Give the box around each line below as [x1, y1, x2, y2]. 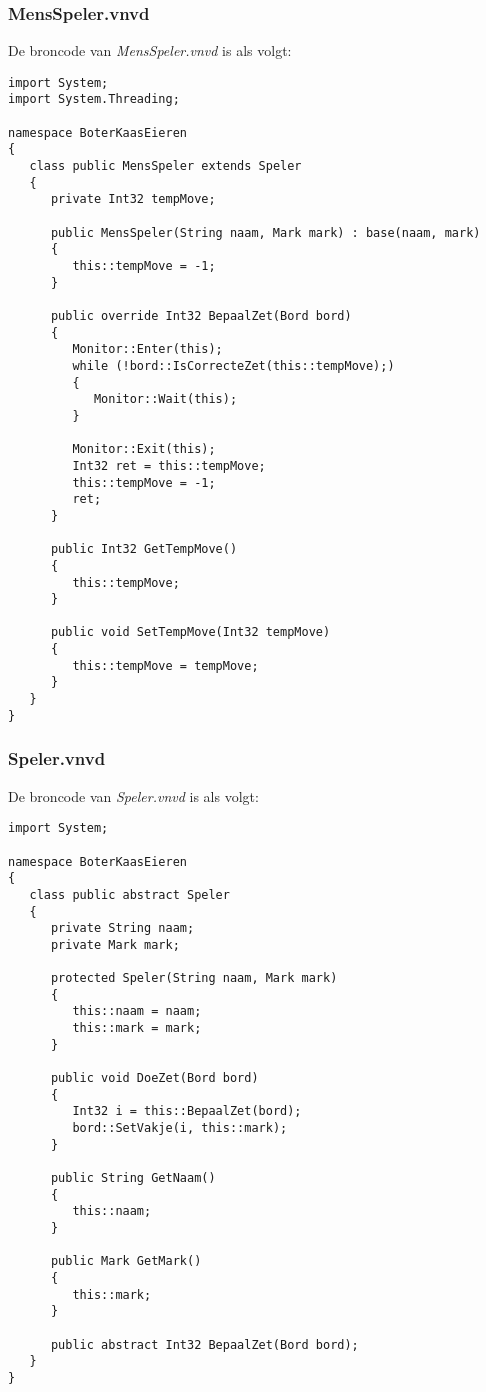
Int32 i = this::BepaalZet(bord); [72, 1104, 302, 1119]
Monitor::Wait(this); [93, 392, 238, 407]
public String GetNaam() [50, 1171, 216, 1185]
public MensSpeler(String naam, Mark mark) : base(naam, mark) [50, 225, 481, 240]
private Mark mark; [50, 937, 180, 952]
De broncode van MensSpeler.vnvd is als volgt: [8, 40, 292, 61]
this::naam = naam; [72, 1004, 202, 1019]
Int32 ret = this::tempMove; [72, 458, 266, 473]
